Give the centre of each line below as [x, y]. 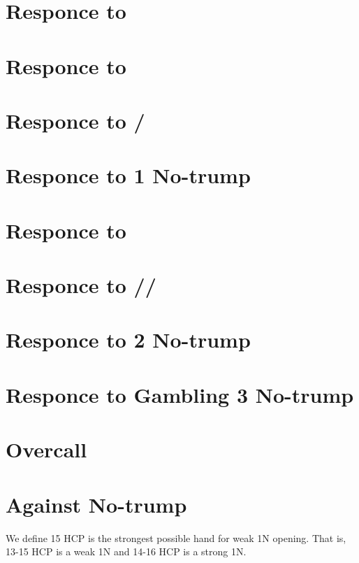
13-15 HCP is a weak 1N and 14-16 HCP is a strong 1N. [126, 551]
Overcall [46, 449]
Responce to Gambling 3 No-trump [180, 394]
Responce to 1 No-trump [128, 175]
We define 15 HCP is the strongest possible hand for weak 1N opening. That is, [176, 537]
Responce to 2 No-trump [128, 340]
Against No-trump [96, 504]
